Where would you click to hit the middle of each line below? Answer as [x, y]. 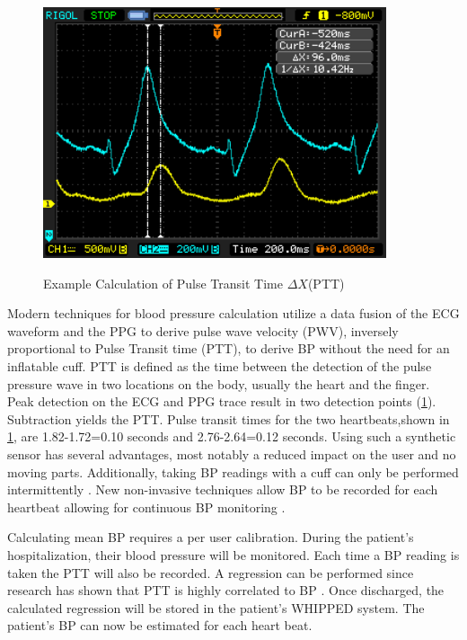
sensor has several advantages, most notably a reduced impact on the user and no [232, 453]
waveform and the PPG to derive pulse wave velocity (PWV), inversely [203, 330]
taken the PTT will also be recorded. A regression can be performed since [211, 572]
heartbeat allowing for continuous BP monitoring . [146, 507]
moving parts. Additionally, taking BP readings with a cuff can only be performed [233, 471]
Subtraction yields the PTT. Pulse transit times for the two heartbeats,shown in [229, 418]
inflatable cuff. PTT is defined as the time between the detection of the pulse [220, 366]
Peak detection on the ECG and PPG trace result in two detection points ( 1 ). [222, 401]
